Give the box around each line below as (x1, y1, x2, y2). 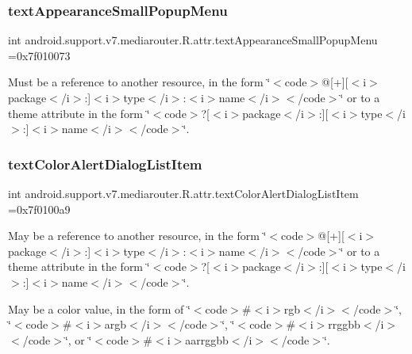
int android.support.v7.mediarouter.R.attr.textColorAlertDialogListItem (8, 185, 359, 201)
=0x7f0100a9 (8, 200, 71, 217)
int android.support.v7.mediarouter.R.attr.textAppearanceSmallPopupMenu (8, 32, 378, 48)
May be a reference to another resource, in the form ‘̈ (8, 227, 267, 244)
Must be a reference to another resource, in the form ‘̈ (8, 74, 271, 90)
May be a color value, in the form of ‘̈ (8, 300, 191, 317)
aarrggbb (185, 331, 229, 348)
